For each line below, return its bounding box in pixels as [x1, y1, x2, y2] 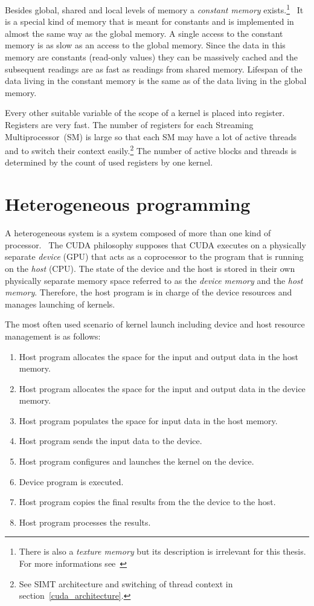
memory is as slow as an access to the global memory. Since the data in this [5, 39, 286, 51]
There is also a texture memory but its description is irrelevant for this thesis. [19, 545, 306, 558]
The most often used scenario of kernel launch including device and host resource [5, 318, 305, 330]
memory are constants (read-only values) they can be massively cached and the [5, 51, 298, 63]
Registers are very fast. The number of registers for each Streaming [5, 118, 254, 131]
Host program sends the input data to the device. [19, 434, 202, 447]
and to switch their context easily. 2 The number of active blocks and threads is [5, 143, 297, 156]
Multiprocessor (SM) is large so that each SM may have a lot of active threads [5, 130, 297, 143]
